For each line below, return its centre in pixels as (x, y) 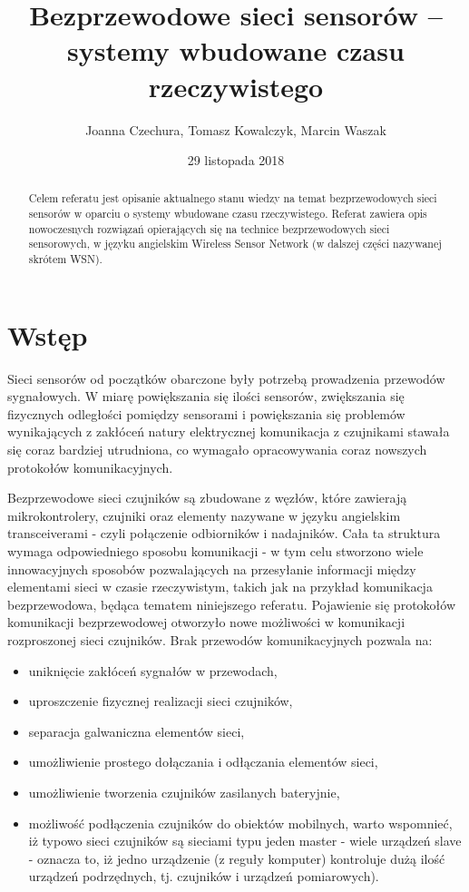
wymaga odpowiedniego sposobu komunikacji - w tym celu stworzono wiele (215, 551)
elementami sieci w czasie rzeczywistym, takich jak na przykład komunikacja (220, 587)
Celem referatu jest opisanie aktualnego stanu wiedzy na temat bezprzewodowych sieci (233, 198)
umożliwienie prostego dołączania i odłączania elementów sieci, (203, 762)
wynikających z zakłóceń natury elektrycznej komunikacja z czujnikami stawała (229, 431)
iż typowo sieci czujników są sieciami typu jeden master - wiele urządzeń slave (245, 841)
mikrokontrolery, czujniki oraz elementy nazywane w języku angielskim (204, 515)
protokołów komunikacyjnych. (90, 467)
